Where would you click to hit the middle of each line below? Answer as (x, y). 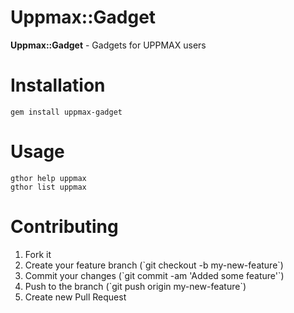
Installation (58, 85)
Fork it (38, 254)
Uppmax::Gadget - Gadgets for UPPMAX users (108, 45)
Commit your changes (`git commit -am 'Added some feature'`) (154, 275)
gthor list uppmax (48, 187)
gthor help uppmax (48, 178)
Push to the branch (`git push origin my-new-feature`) (135, 286)
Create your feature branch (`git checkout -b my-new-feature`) (154, 265)
